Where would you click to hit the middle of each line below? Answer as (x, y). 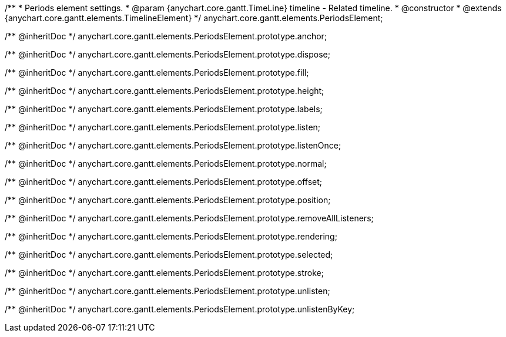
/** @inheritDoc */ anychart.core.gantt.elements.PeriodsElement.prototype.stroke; (164, 273)
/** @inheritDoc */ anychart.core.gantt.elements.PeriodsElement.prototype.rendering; (171, 236)
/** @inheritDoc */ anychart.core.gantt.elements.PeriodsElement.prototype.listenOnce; (173, 145)
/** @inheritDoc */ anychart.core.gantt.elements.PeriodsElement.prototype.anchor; (166, 36)
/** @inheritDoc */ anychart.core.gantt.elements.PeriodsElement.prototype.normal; (166, 164)
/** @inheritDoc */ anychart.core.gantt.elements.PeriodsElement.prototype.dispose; (167, 54)
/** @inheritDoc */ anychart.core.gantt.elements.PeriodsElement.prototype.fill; (157, 73)
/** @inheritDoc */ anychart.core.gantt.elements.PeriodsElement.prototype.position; (168, 200)
